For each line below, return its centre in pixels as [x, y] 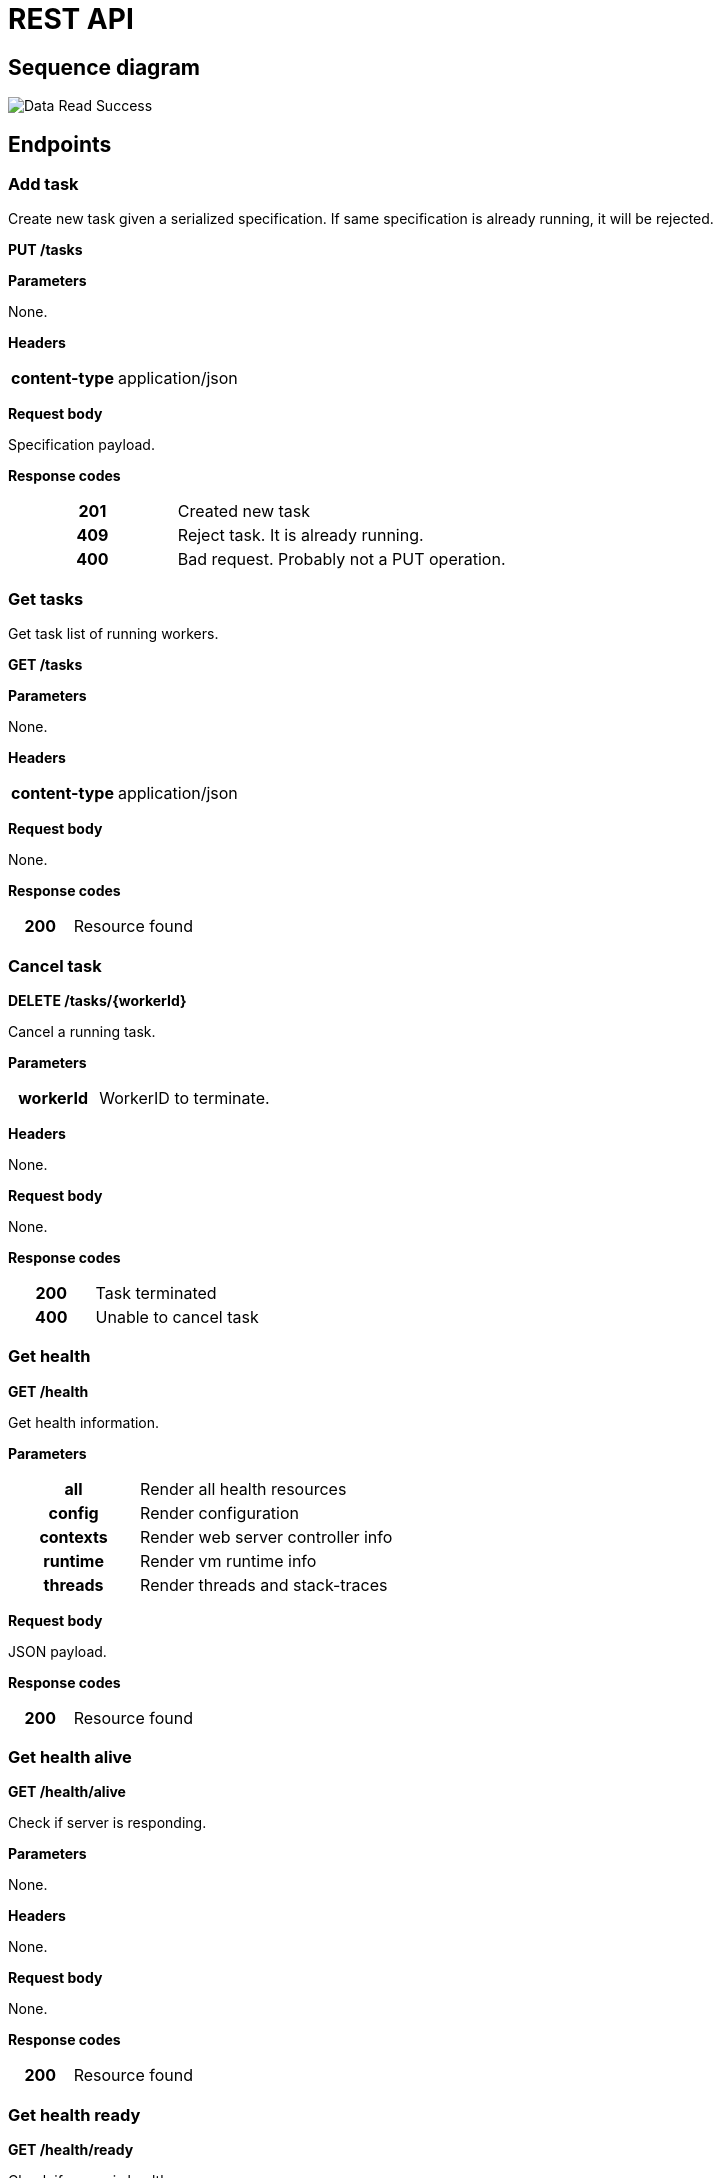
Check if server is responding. [107, 1823]
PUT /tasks [45, 250]
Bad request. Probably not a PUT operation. [341, 559]
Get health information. [84, 1422]
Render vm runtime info [228, 1560]
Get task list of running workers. [113, 634]
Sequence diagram [104, 67]
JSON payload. [57, 1651]
